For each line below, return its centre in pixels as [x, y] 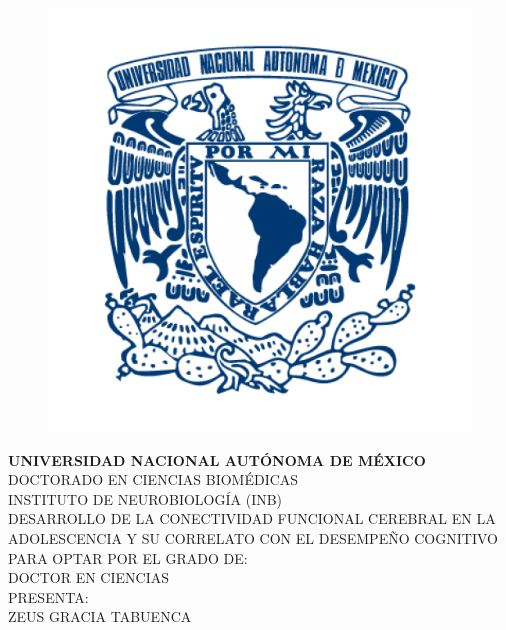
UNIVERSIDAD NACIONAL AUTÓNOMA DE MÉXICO [217, 459]
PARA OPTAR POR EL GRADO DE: [128, 557]
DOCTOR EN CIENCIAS [88, 577]
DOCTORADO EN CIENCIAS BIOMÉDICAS [153, 479]
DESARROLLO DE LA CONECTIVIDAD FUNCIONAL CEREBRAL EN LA [252, 518]
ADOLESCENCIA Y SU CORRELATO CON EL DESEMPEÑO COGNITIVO [253, 537]
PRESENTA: [48, 596]
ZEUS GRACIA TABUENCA [100, 616]
